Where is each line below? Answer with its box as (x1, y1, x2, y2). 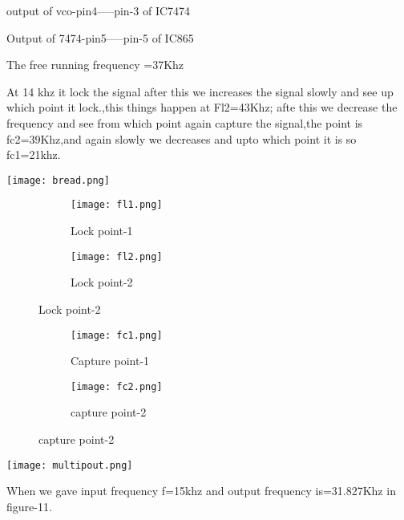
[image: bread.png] (6, 174, 110, 186)
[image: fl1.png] (71, 199, 163, 211)
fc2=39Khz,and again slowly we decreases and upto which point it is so (6, 130, 357, 147)
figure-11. (6, 498, 52, 514)
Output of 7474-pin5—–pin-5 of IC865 (6, 29, 194, 46)
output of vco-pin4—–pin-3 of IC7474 (6, 2, 191, 18)
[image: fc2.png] (71, 380, 163, 392)
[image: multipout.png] (6, 459, 133, 471)
